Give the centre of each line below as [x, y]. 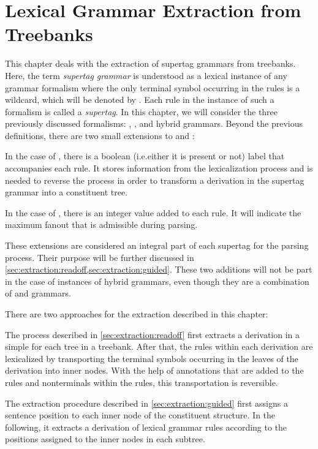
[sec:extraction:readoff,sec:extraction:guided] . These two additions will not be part [159, 269]
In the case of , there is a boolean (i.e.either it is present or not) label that [145, 156]
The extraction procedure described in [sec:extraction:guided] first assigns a [146, 403]
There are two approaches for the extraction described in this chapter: [137, 314]
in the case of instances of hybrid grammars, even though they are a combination [157, 281]
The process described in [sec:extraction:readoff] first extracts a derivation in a [153, 334]
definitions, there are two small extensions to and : [100, 135]
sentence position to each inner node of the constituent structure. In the [140, 415]
